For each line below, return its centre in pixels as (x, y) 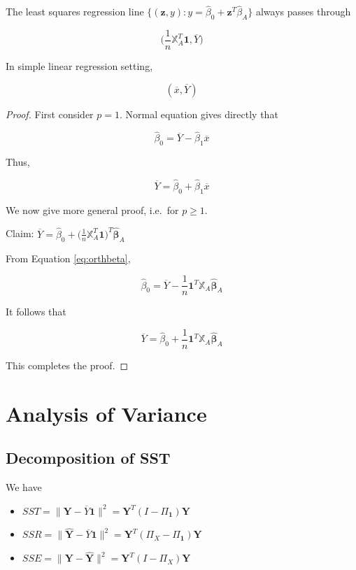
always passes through (303, 12)
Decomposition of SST (88, 458)
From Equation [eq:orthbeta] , (68, 258)
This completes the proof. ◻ (67, 365)
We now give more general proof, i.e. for (92, 209)
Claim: (20, 233)
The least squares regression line (75, 12)
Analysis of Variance (106, 413)
